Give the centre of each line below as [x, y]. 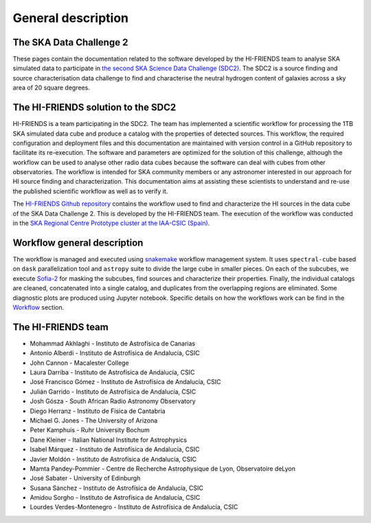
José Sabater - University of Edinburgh [85, 478]
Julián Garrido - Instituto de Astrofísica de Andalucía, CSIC [113, 392]
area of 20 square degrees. [52, 88]
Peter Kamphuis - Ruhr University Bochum [90, 430]
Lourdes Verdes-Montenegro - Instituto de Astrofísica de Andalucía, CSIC [134, 507]
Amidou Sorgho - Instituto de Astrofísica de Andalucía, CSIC [115, 498]
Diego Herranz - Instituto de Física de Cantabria [98, 411]
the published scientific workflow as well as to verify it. [90, 191]
